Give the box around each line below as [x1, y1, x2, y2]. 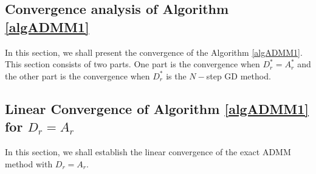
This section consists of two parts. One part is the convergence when [5, 58, 260, 70]
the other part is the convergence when [5, 69, 150, 82]
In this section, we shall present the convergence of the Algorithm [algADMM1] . [5, 45, 303, 58]
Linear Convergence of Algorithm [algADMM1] [5, 99, 309, 118]
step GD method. [206, 69, 271, 82]
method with [5, 157, 53, 170]
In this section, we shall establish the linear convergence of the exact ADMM [5, 145, 291, 158]
